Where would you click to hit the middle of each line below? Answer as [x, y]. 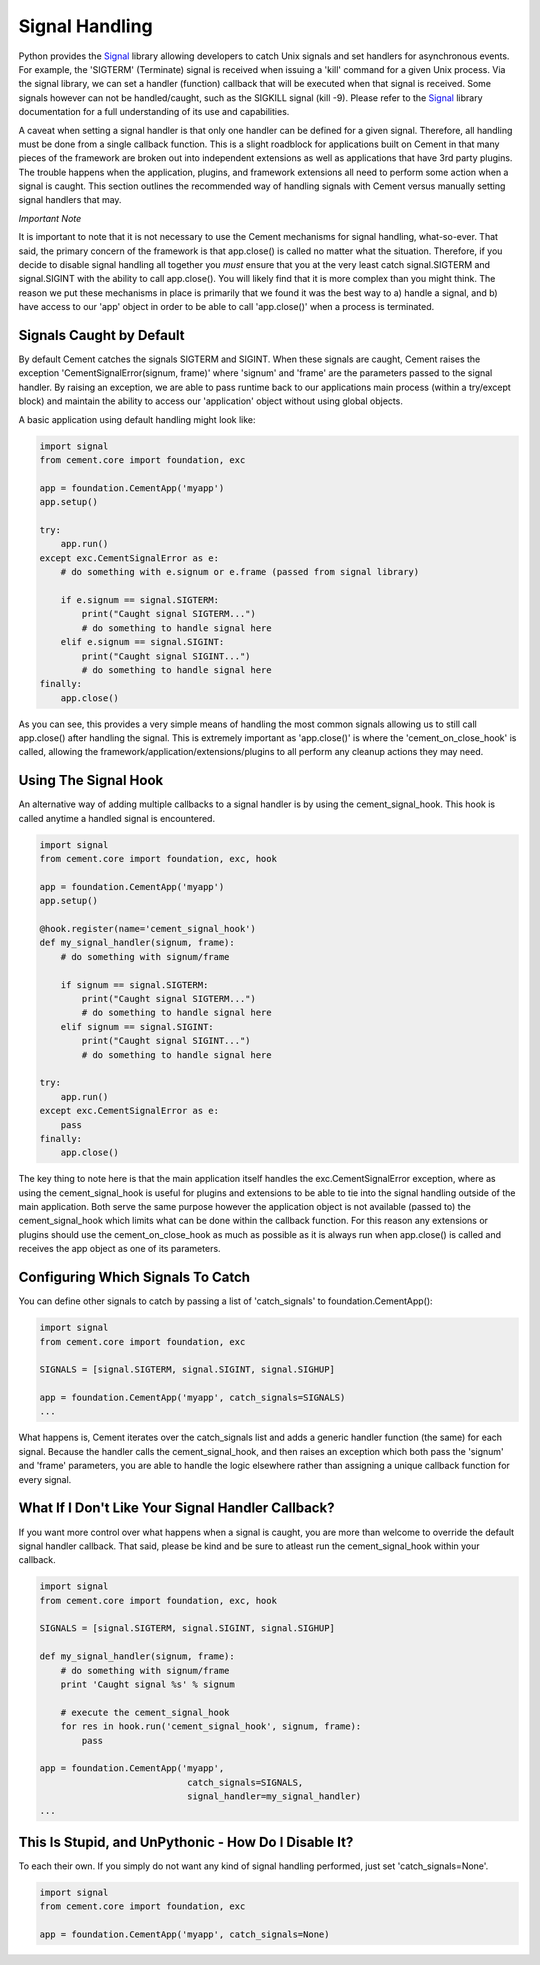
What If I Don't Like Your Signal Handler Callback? [176, 1508]
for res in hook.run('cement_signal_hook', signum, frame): [211, 1726]
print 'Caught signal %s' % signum [147, 1684]
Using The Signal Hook [91, 780]
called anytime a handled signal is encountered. [116, 818]
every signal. [45, 1479]
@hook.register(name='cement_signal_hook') [148, 929]
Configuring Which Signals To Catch [134, 1277]
